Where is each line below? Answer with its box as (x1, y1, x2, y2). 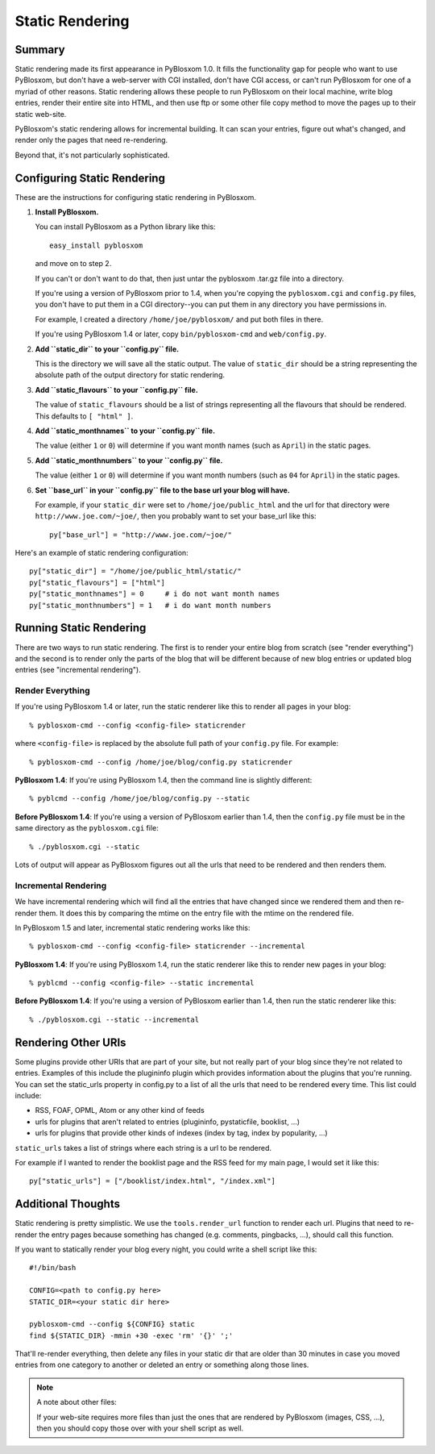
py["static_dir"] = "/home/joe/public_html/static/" (29, 567, 242, 576)
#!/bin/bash (29, 1263, 77, 1273)
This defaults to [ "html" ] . (35, 411, 134, 421)
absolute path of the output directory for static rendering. (35, 370, 226, 380)
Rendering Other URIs (14, 1035, 126, 1049)
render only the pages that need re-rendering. (14, 135, 168, 145)
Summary (14, 43, 65, 56)
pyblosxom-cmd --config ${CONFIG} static (29, 1319, 195, 1329)
